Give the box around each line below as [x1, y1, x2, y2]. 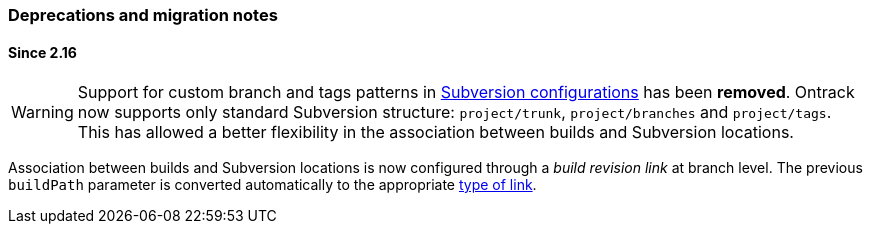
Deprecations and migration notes [8, 5, 278, 25]
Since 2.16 [8, 43, 77, 61]
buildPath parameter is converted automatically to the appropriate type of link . [8, 176, 537, 194]
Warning [11, 102, 74, 123]
